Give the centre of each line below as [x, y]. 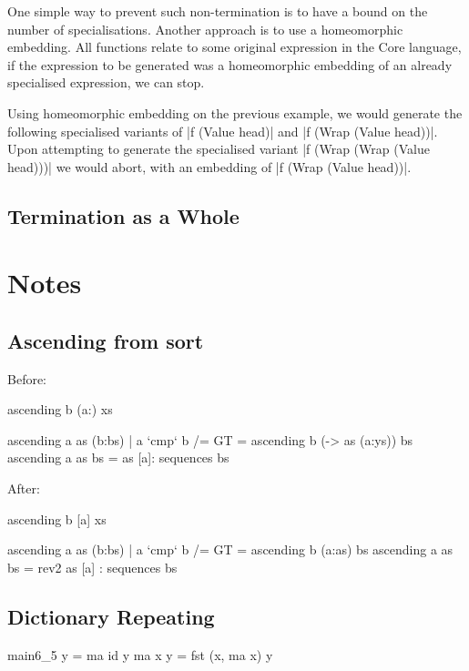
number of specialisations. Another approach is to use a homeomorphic [205, 29]
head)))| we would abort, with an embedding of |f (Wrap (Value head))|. [209, 166]
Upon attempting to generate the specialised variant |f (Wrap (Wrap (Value [219, 149]
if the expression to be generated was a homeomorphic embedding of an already [230, 64]
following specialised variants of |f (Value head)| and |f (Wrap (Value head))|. [223, 131]
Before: [27, 378]
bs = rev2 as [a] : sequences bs [92, 567]
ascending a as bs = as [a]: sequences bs [118, 457]
